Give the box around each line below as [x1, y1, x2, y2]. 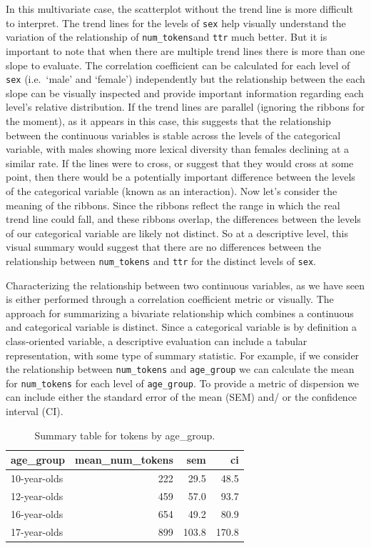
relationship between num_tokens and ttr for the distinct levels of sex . [6, 253, 316, 268]
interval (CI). [6, 404, 63, 418]
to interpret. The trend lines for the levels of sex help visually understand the [6, 15, 346, 30]
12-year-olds [11, 488, 63, 503]
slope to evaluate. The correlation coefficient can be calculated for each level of [6, 57, 350, 72]
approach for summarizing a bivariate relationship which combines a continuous [6, 305, 354, 320]
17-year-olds [11, 524, 63, 539]
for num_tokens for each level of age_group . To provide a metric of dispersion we [6, 375, 359, 390]
